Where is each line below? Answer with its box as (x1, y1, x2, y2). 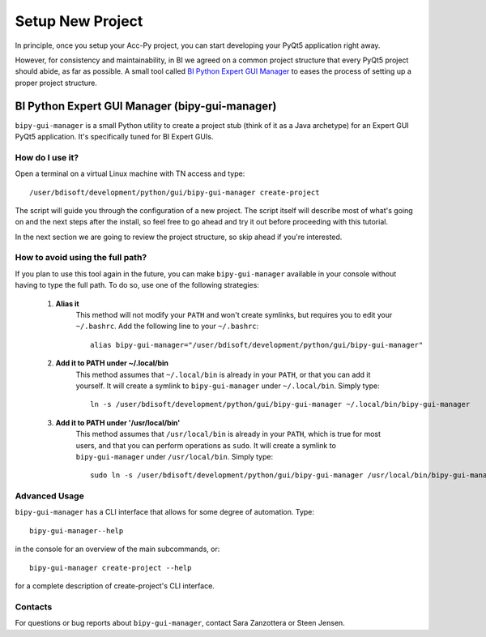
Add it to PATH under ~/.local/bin (55, 358, 169, 368)
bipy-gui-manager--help (29, 526, 124, 535)
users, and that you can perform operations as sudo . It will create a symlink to (75, 440, 336, 450)
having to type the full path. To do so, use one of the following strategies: (15, 280, 259, 290)
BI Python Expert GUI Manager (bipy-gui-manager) (15, 99, 277, 113)
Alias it (55, 298, 80, 308)
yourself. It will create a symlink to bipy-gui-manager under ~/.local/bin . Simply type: (75, 381, 380, 391)
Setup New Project (15, 12, 143, 30)
